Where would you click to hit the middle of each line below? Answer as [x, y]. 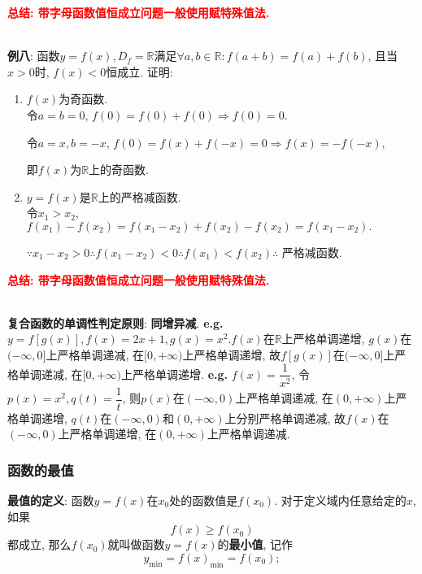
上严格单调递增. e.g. [174, 374]
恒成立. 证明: [139, 71]
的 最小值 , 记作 [255, 544]
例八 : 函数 [34, 56]
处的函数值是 [204, 500]
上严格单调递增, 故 [232, 354]
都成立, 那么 [39, 544]
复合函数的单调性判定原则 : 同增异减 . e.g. [115, 322]
